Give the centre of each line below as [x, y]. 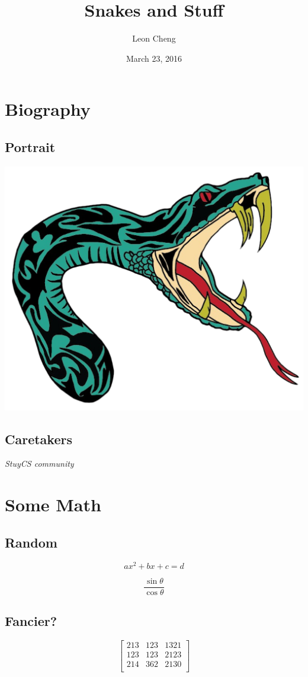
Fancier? [31, 621]
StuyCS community [39, 464]
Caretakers [38, 439]
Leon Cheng [154, 38]
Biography [48, 109]
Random [31, 542]
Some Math [53, 504]
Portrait [30, 146]
